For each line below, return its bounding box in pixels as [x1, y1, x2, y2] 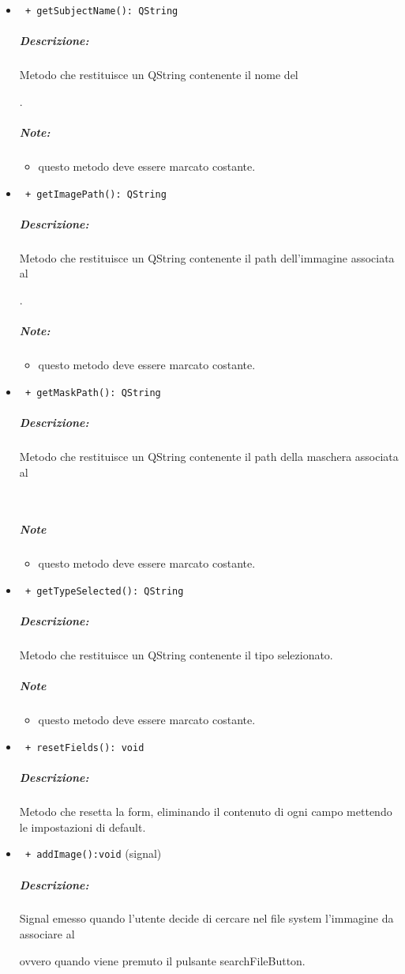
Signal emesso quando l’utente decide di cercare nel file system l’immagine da [19, 910, 394, 927]
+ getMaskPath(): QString [24, 387, 161, 398]
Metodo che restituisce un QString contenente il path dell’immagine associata [19, 249, 395, 266]
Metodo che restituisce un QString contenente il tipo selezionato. [19, 647, 333, 663]
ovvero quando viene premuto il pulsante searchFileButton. [19, 952, 306, 968]
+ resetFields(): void [24, 742, 144, 753]
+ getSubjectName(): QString [24, 6, 178, 17]
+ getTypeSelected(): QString [24, 585, 184, 597]
